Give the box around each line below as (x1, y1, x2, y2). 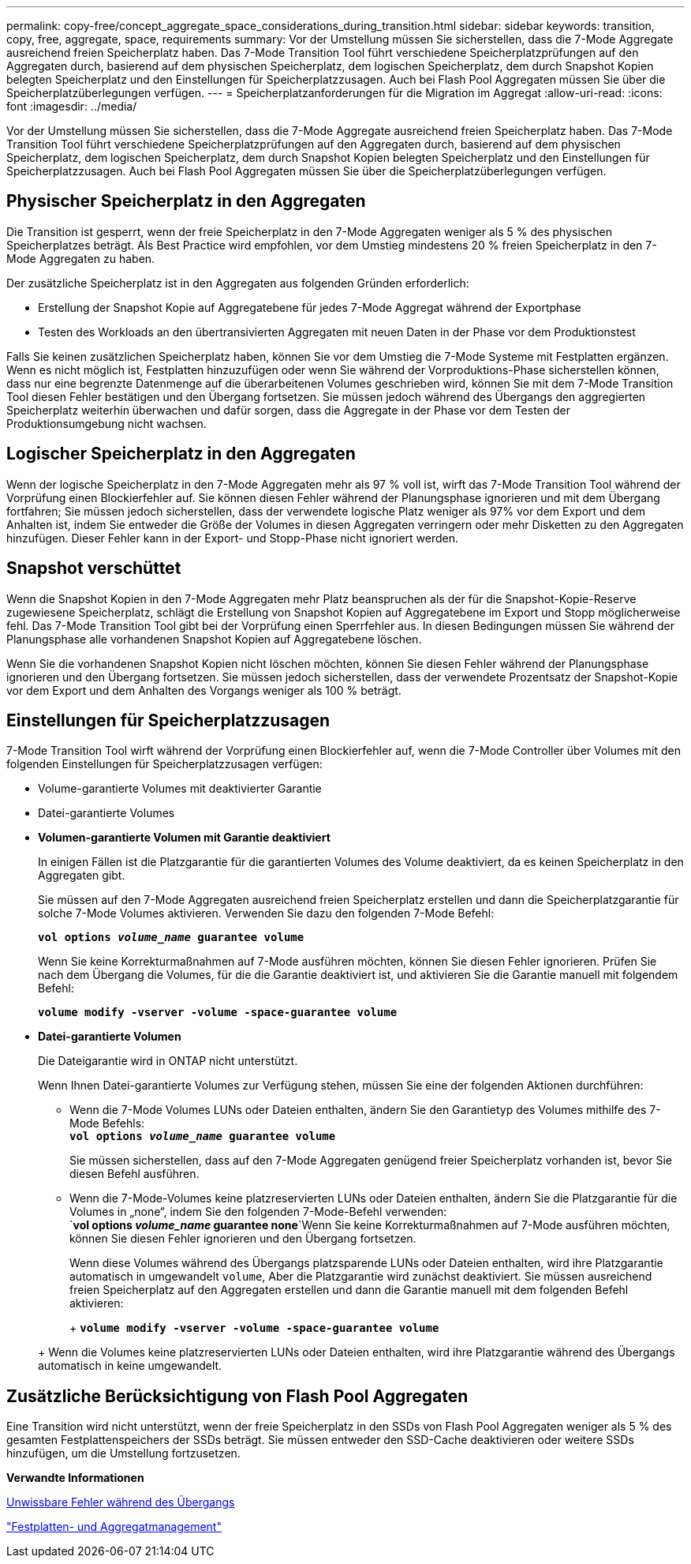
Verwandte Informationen (6, 1471, 144, 1485)
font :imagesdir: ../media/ (6, 99, 137, 113)
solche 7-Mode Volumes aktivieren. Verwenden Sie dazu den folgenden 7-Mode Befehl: (38, 906, 495, 921)
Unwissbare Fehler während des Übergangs (6, 1495, 235, 1510)
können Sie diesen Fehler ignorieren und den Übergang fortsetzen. (69, 1232, 416, 1246)
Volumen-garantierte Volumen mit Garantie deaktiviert (38, 831, 331, 845)
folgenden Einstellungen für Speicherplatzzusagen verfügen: (6, 757, 323, 771)
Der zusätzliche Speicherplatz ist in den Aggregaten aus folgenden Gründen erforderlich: (6, 276, 469, 290)
